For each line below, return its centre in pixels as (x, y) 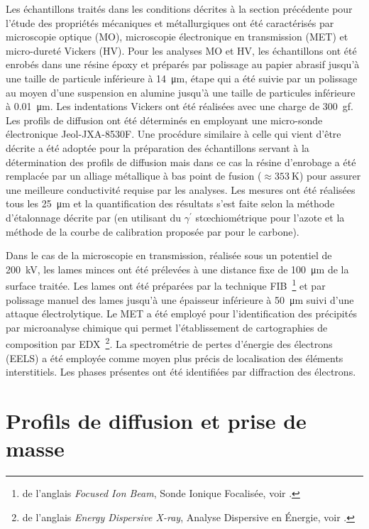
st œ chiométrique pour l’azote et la (270, 217)
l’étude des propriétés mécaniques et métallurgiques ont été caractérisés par (170, 22)
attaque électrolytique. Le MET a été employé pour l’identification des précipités (181, 313)
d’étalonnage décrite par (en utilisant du (94, 217)
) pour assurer (330, 176)
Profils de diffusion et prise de (156, 420)
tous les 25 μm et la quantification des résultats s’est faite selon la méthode (170, 203)
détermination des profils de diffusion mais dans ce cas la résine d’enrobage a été (181, 162)
